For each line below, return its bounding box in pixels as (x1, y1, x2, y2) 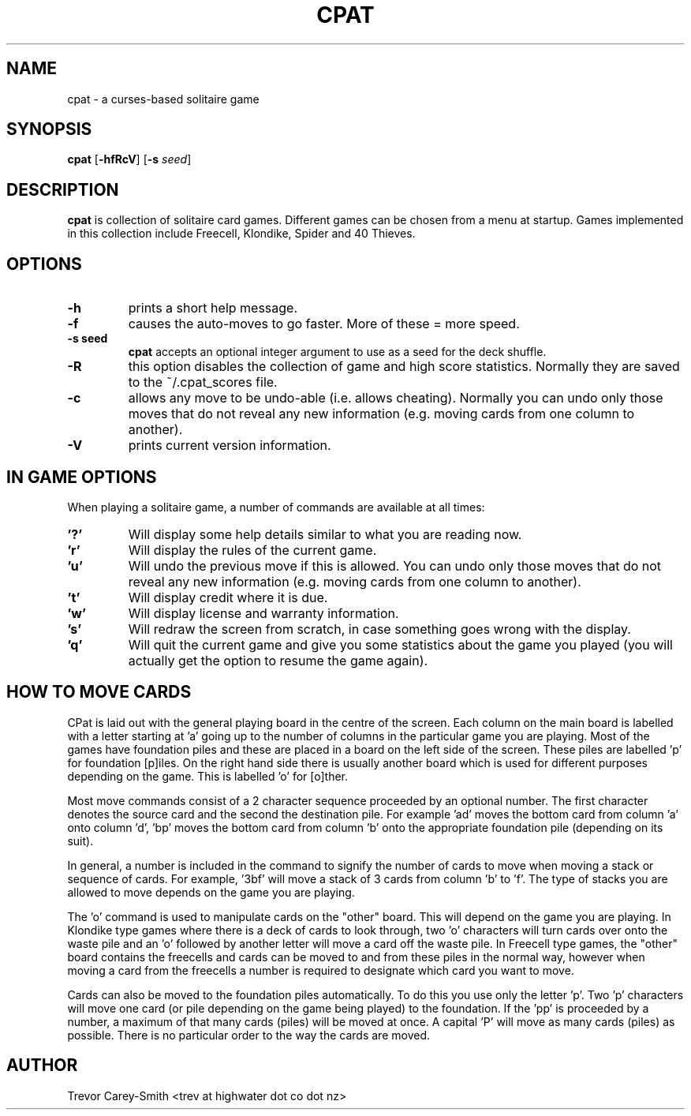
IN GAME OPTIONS (6, 466, 157, 487)
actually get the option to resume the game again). (128, 652, 428, 668)
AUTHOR (6, 1055, 78, 1076)
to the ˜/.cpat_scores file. (128, 374, 278, 391)
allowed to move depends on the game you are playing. (67, 885, 355, 899)
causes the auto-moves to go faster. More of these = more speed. (128, 316, 520, 332)
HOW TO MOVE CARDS (6, 682, 192, 702)
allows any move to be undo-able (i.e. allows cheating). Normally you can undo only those (128, 390, 663, 406)
